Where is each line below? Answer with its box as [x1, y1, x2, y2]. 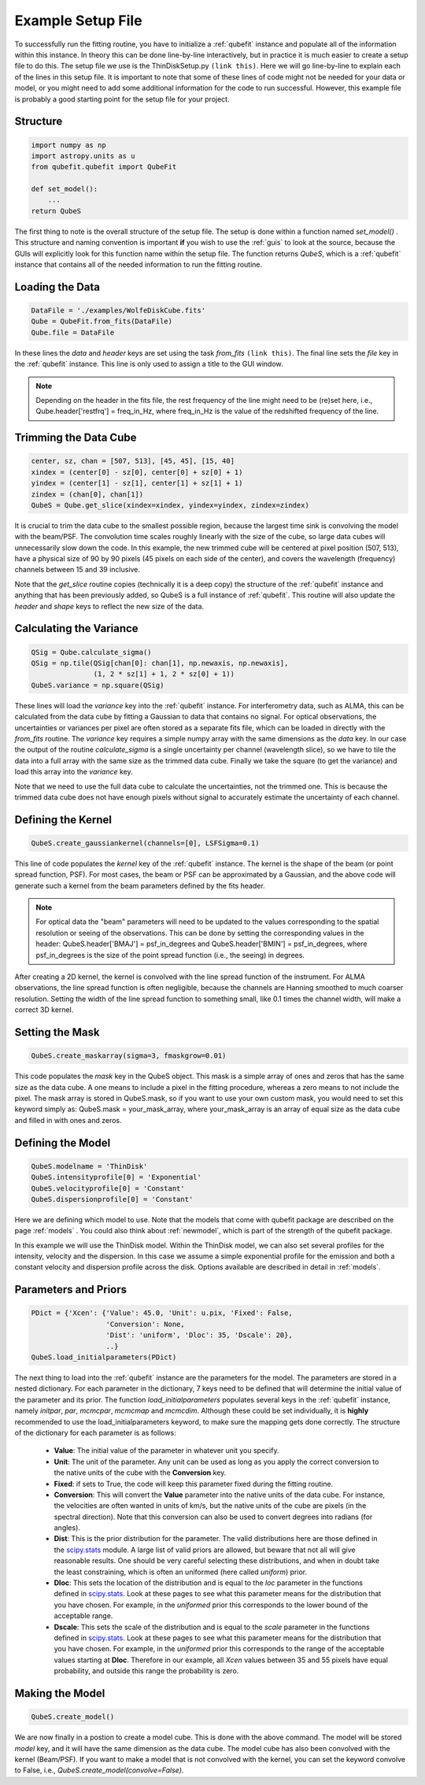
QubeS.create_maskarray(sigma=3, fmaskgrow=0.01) [31, 1051, 227, 1060]
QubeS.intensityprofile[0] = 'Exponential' [31, 1173, 202, 1182]
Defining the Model [14, 1136, 111, 1149]
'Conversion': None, [105, 1319, 185, 1329]
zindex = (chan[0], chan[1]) [31, 490, 144, 499]
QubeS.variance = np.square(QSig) [31, 681, 164, 689]
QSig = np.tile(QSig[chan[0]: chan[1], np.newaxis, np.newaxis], [31, 659, 289, 667]
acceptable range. [54, 1611, 113, 1621]
